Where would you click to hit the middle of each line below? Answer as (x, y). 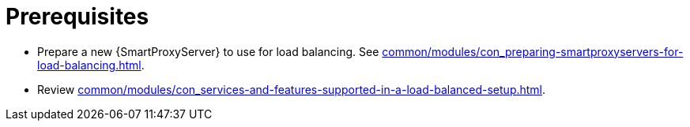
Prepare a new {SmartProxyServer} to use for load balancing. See (208, 51)
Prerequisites (77, 17)
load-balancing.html (89, 65)
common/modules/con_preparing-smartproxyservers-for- (533, 51)
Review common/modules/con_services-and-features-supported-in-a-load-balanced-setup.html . (292, 89)
